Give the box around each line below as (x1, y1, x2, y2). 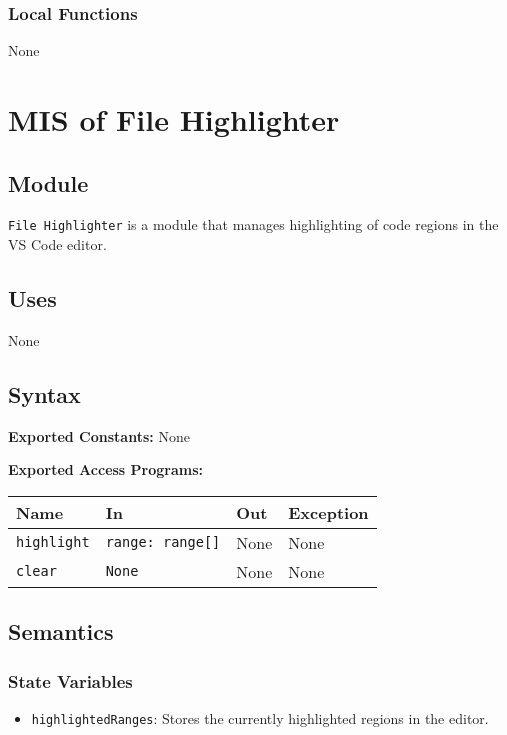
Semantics (8, 616, 114, 647)
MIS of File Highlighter (8, 99, 340, 139)
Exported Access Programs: (8, 459, 204, 480)
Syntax (8, 378, 81, 409)
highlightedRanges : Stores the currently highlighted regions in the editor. (31, 707, 489, 728)
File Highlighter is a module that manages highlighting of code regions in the (8, 214, 499, 235)
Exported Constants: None (8, 425, 190, 446)
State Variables (8, 668, 133, 693)
